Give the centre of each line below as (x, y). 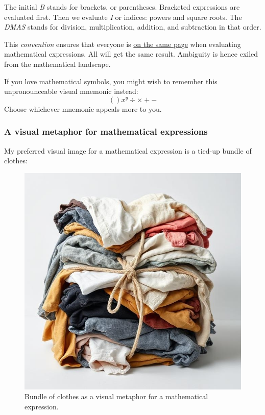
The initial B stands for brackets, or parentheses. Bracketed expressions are (122, 7)
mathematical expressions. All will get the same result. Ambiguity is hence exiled (131, 54)
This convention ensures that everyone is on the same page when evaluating (123, 44)
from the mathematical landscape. (57, 64)
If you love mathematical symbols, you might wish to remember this (111, 81)
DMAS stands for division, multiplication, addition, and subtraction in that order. (133, 27)
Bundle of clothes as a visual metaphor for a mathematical (116, 396)
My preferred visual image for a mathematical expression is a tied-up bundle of (128, 150)
